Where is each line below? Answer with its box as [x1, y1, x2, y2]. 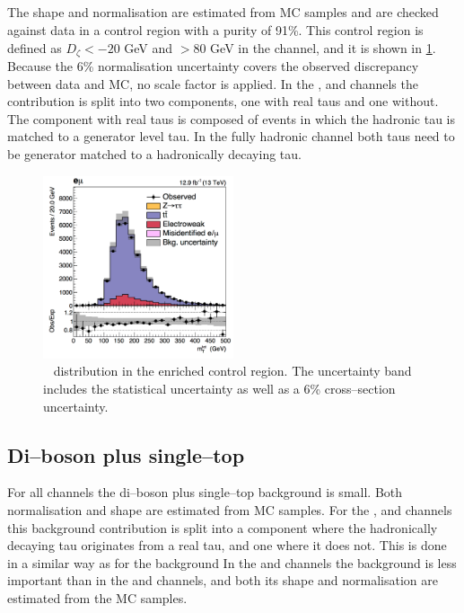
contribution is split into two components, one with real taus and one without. [7, 92, 439, 111]
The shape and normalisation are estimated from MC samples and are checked [7, 3, 439, 22]
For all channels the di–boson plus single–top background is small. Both [7, 483, 403, 502]
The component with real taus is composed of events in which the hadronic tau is [7, 109, 455, 128]
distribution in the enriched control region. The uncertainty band [53, 361, 412, 380]
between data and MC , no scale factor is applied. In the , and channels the [7, 74, 418, 93]
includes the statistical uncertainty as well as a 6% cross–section [43, 379, 396, 398]
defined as [7, 38, 62, 57]
